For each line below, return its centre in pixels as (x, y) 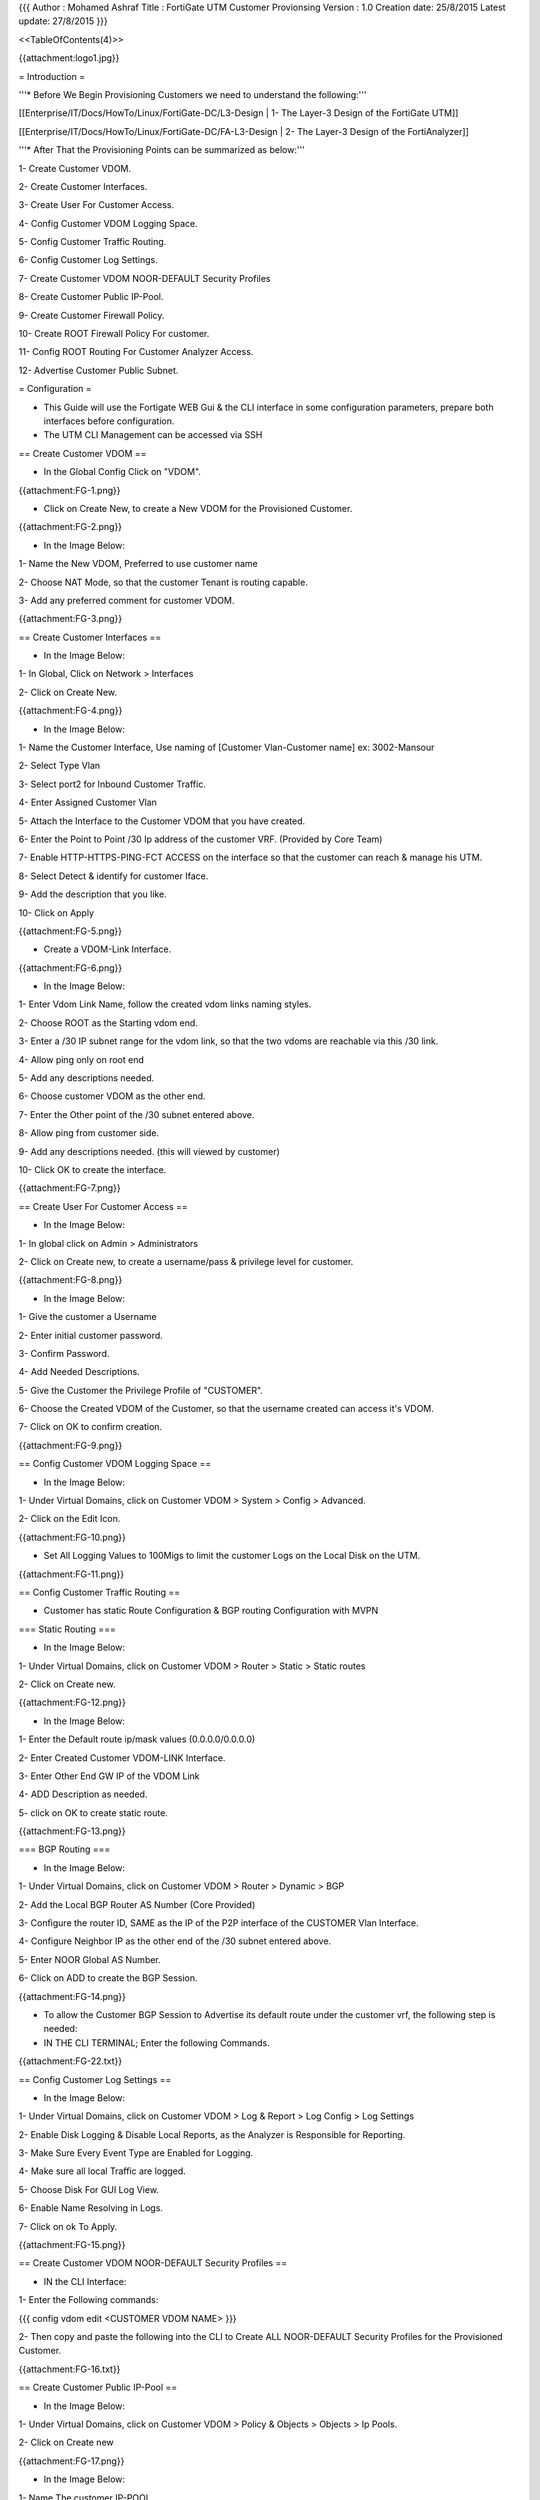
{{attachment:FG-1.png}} (69, 490)
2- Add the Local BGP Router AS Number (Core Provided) (137, 1904)
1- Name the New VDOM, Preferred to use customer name (138, 564)
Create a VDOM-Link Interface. (107, 949)
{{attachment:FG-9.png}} (70, 1445)
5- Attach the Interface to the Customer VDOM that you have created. (162, 821)
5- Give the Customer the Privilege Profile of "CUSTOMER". (141, 1390)
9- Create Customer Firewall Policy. (91, 315)
